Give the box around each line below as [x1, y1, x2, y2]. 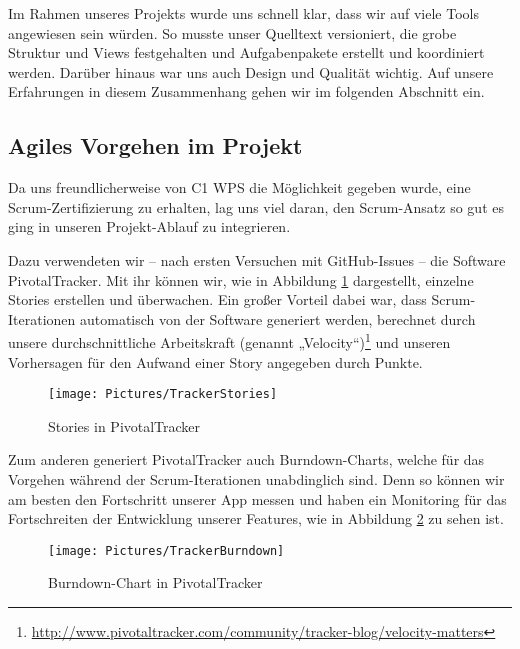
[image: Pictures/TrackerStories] [48, 387, 278, 402]
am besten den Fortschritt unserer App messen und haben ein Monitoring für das [8, 488, 507, 509]
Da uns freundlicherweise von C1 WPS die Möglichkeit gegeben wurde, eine [8, 177, 471, 198]
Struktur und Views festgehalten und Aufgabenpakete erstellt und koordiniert [8, 42, 485, 63]
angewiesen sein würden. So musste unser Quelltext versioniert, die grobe [8, 22, 457, 43]
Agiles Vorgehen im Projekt [8, 130, 303, 161]
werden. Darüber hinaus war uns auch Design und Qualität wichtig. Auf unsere [8, 61, 494, 82]
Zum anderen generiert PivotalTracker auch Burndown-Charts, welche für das [8, 449, 485, 470]
